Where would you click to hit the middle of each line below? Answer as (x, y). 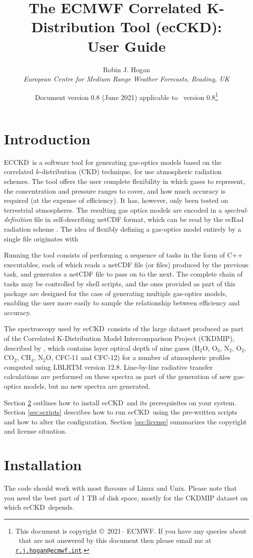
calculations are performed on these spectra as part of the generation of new (117, 376)
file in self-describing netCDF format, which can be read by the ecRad (139, 219)
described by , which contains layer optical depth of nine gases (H (102, 348)
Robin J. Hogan (126, 69)
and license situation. (36, 431)
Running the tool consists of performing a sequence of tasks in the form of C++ (123, 255)
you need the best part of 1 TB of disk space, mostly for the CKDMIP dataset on (126, 497)
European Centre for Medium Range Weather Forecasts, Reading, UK (126, 79)
